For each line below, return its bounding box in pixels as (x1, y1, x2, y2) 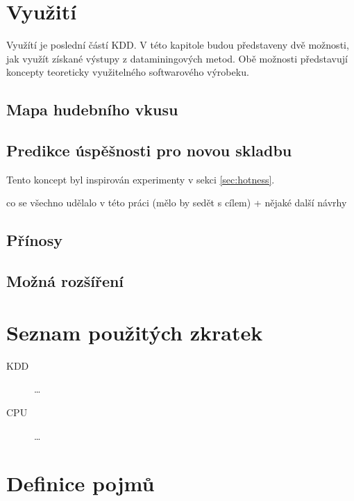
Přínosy (6, 229, 62, 251)
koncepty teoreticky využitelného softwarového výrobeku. (6, 65, 249, 79)
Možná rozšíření (6, 270, 124, 292)
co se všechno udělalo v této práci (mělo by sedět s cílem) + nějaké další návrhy (6, 195, 347, 210)
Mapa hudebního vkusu (6, 99, 178, 120)
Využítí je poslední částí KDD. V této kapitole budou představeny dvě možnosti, (6, 38, 349, 52)
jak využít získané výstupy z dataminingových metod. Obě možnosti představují (6, 51, 348, 65)
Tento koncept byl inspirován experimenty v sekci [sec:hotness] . (6, 172, 275, 186)
